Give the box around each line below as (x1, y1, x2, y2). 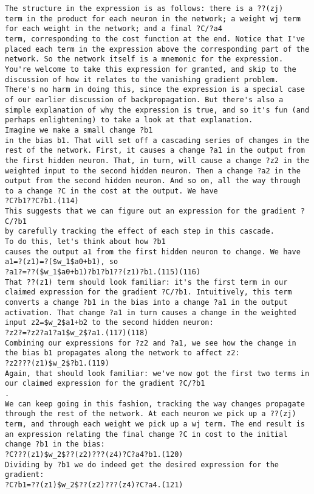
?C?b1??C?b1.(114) (5, 197, 79, 206)
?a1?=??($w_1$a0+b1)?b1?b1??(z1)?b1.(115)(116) (5, 268, 201, 277)
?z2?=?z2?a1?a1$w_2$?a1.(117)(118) (5, 329, 149, 337)
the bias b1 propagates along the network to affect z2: (5, 349, 240, 358)
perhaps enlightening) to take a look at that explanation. (5, 116, 253, 125)
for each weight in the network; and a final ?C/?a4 (5, 24, 222, 33)
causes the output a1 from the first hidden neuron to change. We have (5, 247, 301, 256)
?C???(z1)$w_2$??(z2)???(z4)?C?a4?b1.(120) (5, 450, 183, 459)
